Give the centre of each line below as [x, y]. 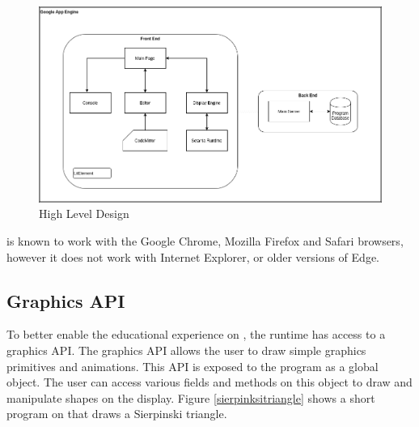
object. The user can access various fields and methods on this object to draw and [209, 382]
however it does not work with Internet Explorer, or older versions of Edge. [193, 256]
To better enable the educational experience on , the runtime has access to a [196, 334]
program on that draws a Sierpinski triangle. [117, 414]
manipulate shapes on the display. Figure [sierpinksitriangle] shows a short [191, 397]
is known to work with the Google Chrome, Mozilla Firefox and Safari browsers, [205, 241]
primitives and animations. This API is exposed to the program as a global [193, 366]
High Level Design [84, 213]
